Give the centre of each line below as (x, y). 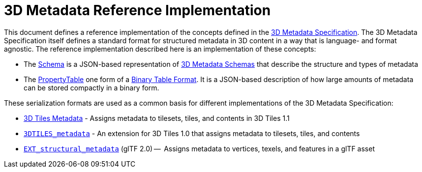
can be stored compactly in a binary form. (91, 87)
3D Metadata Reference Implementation (137, 10)
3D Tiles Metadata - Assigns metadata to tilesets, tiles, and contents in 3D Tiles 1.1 (157, 118)
